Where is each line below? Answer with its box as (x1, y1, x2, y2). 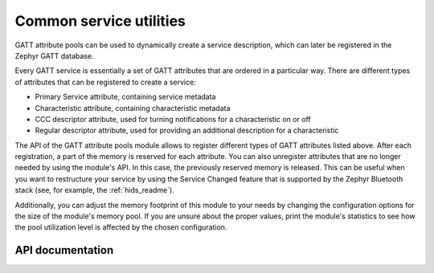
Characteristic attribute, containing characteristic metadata (35, 103, 231, 112)
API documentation (14, 243, 114, 257)
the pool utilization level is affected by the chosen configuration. (14, 222, 227, 232)
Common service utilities (14, 12, 186, 30)
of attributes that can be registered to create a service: (14, 77, 196, 87)
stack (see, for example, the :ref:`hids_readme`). (14, 185, 174, 195)
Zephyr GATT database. (14, 51, 94, 60)
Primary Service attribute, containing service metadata (35, 92, 216, 102)
